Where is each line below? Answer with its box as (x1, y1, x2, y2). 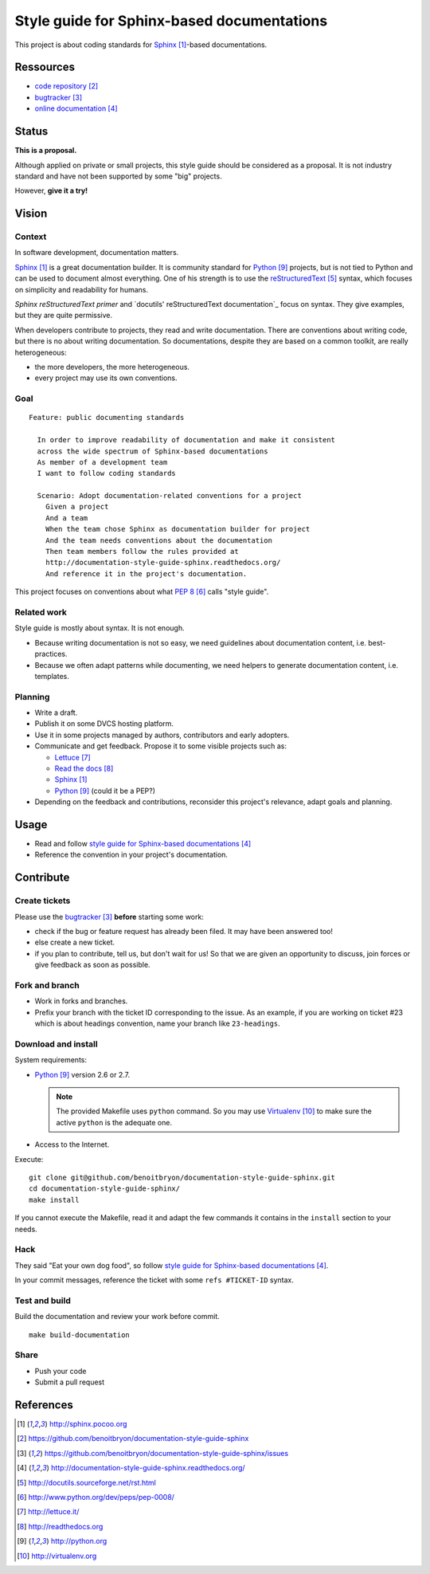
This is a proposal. (14, 146, 77, 155)
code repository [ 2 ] (34, 81, 99, 91)
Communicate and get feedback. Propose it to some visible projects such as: (34, 741, 287, 751)
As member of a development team (37, 457, 168, 466)
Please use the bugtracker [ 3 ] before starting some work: (14, 912, 205, 921)
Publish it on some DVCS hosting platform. (34, 719, 174, 728)
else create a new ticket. (34, 937, 115, 948)
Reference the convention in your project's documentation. (34, 850, 229, 860)
